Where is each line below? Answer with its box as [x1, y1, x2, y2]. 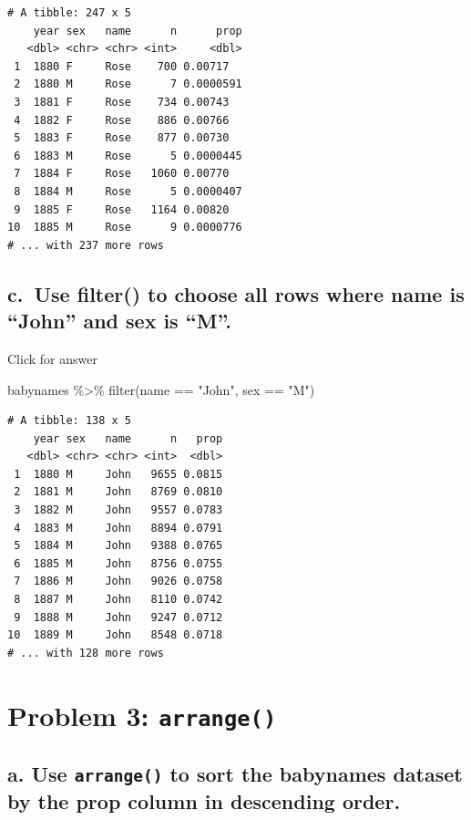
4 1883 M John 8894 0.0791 [14, 521, 223, 535]
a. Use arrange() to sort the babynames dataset [7, 760, 463, 788]
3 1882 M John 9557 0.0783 [14, 503, 223, 517]
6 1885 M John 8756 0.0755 [14, 556, 223, 570]
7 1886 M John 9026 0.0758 [14, 575, 223, 588]
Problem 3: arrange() [7, 696, 277, 733]
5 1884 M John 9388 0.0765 [14, 539, 223, 553]
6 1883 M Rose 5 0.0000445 [14, 149, 242, 162]
